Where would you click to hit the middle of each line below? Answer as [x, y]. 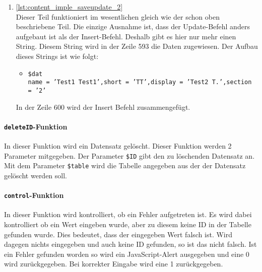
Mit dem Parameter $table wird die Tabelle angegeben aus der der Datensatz [125, 165]
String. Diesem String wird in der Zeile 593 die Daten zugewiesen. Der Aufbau [137, 46]
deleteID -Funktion [36, 126]
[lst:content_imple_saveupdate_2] [69, 7]
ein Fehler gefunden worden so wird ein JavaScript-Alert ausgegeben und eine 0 [127, 254]
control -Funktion [34, 195]
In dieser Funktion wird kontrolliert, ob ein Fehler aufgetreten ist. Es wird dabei [128, 214]
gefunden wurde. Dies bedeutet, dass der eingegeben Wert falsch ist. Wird [118, 234]
